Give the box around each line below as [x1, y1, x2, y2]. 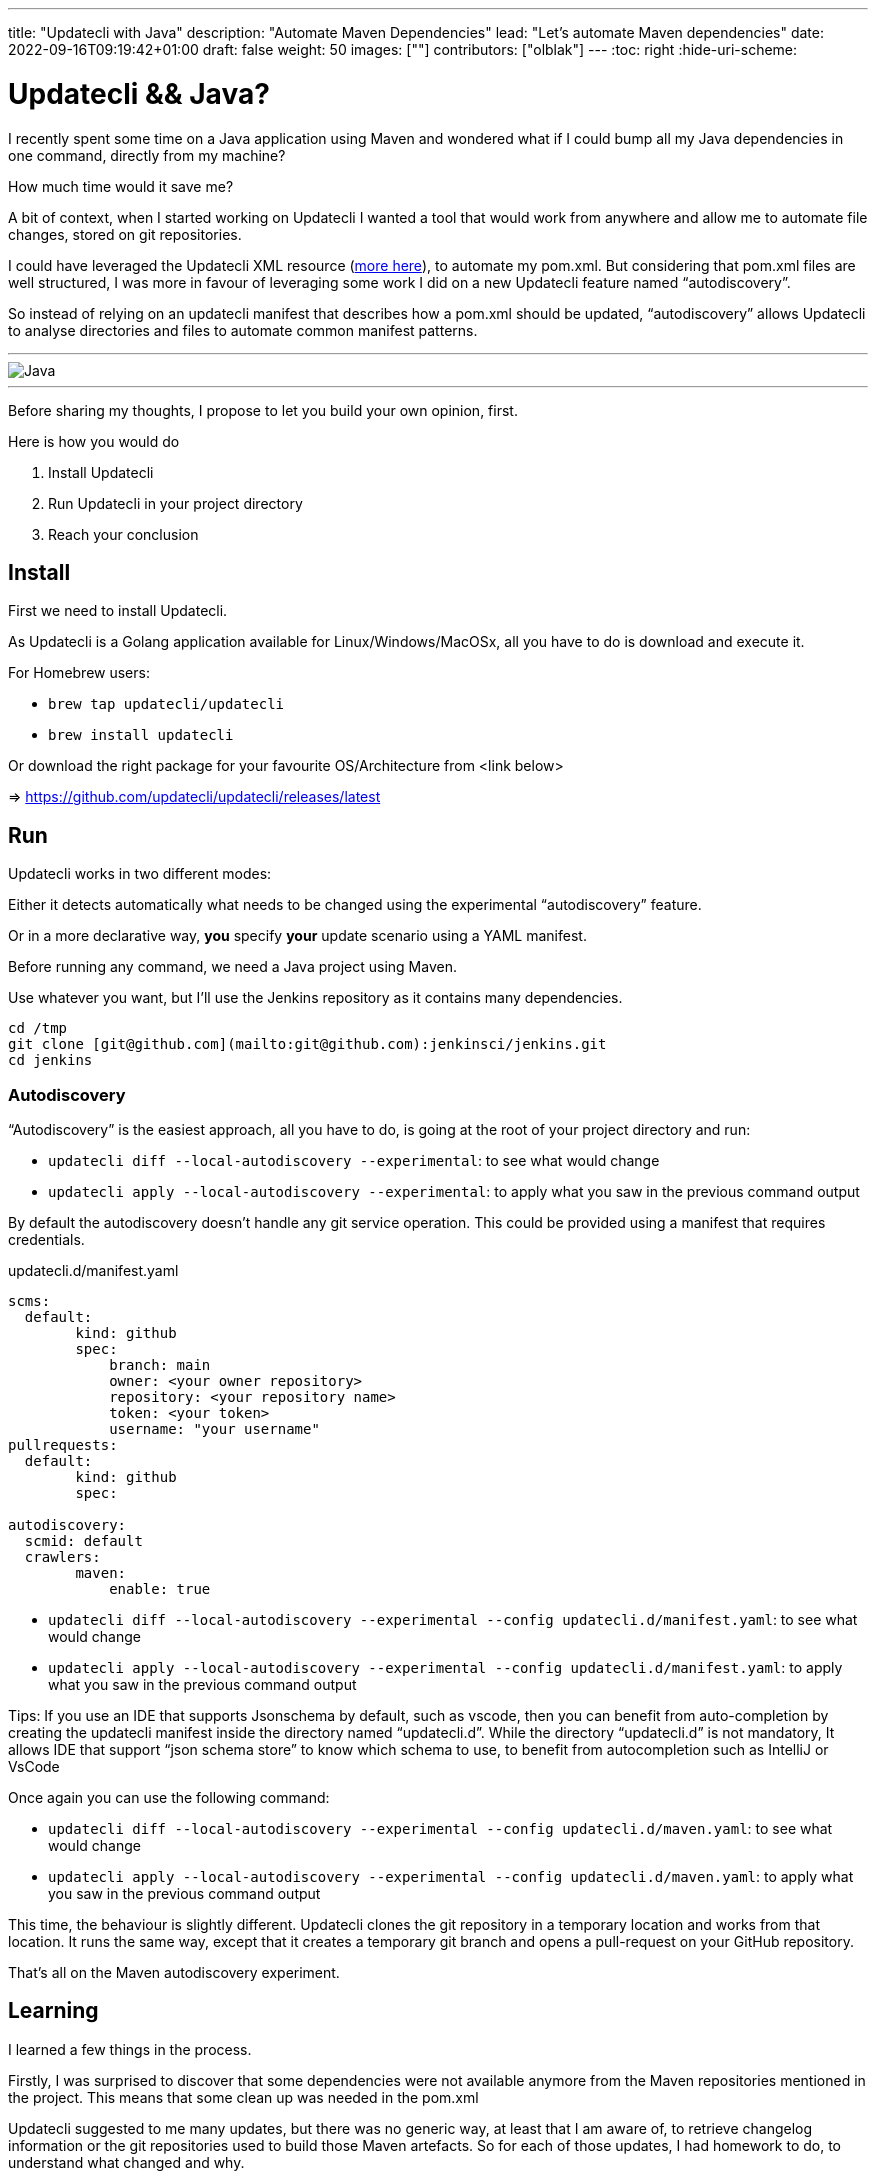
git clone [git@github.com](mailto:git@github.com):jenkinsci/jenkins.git [8, 1036, 607, 1053]
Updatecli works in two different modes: [8, 865, 272, 883]
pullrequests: [8, 1436, 118, 1453]
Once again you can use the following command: [8, 1788, 330, 1806]
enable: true [109, 1580, 211, 1597]
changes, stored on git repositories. [8, 225, 242, 243]
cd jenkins [8, 1052, 93, 1069]
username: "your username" [109, 1420, 320, 1437]
